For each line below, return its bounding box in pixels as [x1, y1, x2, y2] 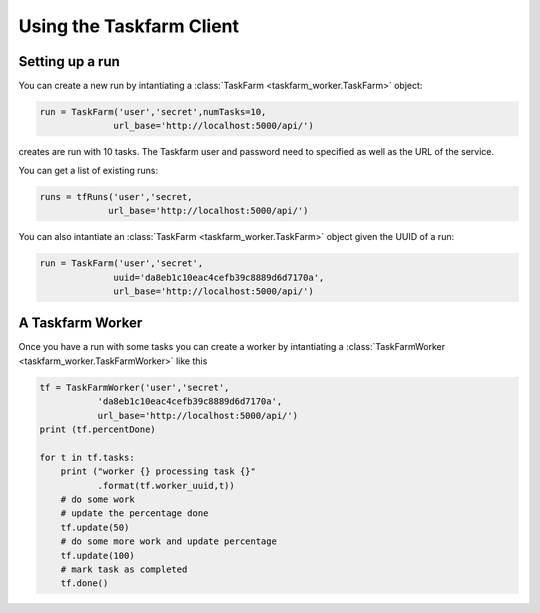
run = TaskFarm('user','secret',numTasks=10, [39, 106, 267, 118]
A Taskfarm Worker [18, 315, 143, 332]
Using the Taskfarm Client [18, 15, 240, 37]
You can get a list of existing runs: [18, 164, 159, 176]
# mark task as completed [60, 563, 188, 575]
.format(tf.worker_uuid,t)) [97, 480, 235, 491]
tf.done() [60, 578, 109, 589]
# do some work [60, 493, 135, 505]
